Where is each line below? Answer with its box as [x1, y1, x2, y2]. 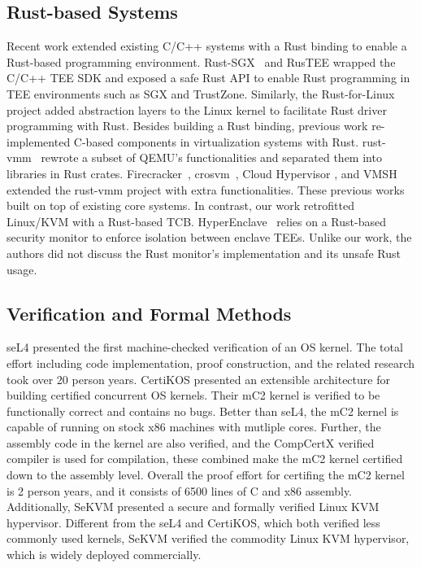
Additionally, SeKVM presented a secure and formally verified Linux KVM [7, 498, 380, 515]
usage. [7, 260, 37, 277]
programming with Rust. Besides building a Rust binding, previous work [7, 117, 368, 134]
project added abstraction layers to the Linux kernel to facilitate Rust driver [7, 101, 387, 118]
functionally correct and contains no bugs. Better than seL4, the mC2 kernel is [7, 402, 399, 419]
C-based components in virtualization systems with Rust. [73, 133, 359, 150]
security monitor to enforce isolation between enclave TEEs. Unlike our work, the [7, 229, 412, 246]
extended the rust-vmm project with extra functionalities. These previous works [7, 181, 405, 198]
